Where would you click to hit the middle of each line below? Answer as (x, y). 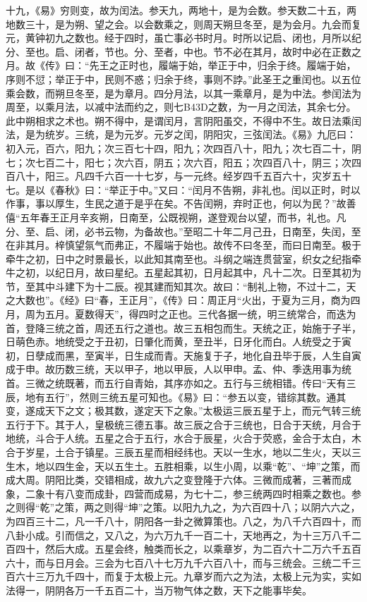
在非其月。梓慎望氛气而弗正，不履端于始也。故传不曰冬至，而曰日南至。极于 (183, 245)
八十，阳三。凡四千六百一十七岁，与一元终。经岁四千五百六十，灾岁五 (178, 176)
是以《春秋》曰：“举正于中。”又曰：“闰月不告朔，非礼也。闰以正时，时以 (193, 189)
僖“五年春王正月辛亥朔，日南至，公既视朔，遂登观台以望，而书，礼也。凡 (176, 217)
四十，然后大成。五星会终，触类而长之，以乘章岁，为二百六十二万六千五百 (188, 549)
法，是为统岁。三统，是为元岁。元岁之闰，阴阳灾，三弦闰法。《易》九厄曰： (181, 134)
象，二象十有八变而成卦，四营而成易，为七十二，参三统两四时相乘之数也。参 (183, 493)
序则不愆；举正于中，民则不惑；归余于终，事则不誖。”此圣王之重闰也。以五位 (183, 79)
